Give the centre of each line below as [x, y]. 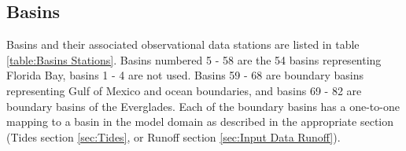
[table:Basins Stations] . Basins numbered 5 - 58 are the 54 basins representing [194, 59]
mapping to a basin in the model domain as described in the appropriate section [200, 122]
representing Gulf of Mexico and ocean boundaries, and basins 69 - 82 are [184, 90]
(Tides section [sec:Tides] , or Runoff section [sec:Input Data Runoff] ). [173, 136]
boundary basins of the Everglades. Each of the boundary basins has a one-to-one [203, 106]
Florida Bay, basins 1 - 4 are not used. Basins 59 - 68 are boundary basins [185, 75]
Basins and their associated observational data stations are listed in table [183, 44]
